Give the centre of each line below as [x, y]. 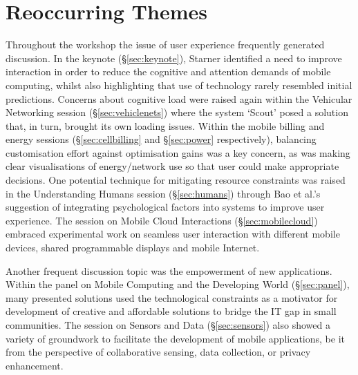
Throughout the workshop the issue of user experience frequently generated [165, 45]
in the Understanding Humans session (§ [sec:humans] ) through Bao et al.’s [163, 193]
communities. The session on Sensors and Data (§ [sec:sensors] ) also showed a [168, 325]
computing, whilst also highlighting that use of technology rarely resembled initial [179, 85]
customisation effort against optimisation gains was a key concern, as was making [178, 152]
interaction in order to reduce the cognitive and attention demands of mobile [168, 71]
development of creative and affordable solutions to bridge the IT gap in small [171, 311]
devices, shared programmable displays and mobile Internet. [133, 248]
